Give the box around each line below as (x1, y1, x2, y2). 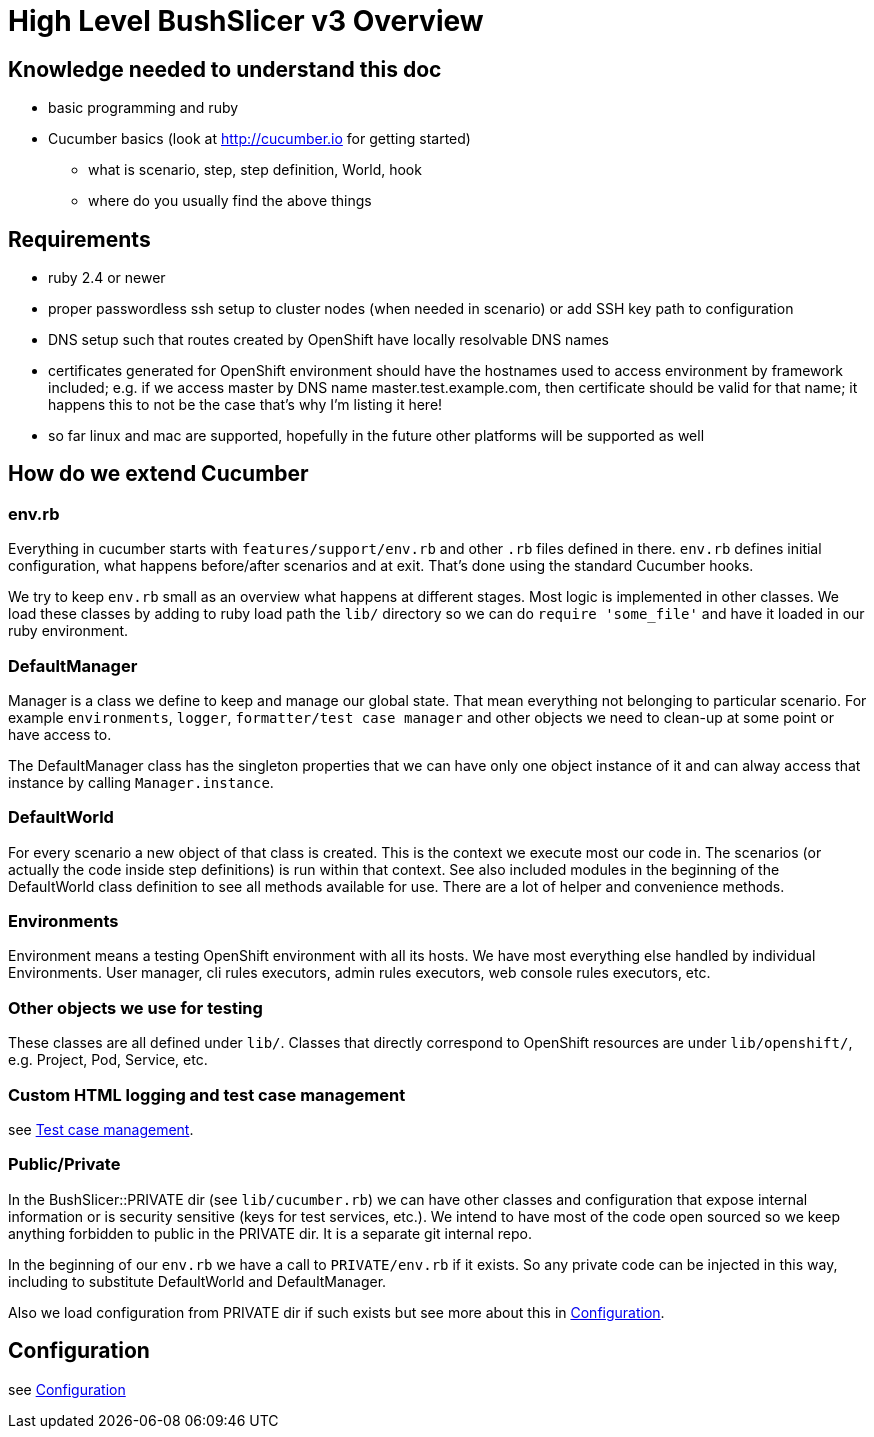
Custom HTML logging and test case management (8, 1084, 406, 1105)
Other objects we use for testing (8, 997, 263, 1018)
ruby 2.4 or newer (48, 269, 166, 287)
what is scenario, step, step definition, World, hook (88, 161, 422, 179)
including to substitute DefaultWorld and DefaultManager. (8, 1272, 387, 1290)
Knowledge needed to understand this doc (8, 56, 442, 82)
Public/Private (8, 1154, 121, 1175)
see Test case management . (8, 1120, 194, 1138)
